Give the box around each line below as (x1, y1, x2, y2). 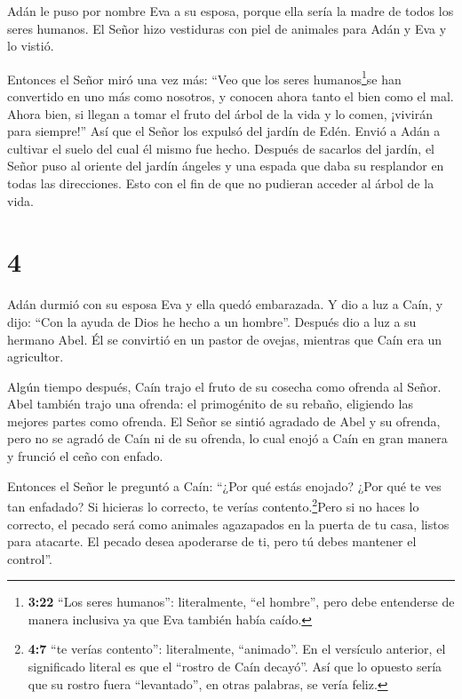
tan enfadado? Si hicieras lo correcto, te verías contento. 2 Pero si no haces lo (7, 495, 419, 515)
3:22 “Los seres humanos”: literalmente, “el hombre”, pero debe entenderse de (28, 592, 455, 611)
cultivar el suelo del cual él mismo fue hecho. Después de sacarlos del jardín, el (7, 139, 434, 157)
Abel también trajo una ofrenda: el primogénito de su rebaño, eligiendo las (7, 394, 413, 413)
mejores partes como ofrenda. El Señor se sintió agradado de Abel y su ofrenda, (7, 411, 441, 430)
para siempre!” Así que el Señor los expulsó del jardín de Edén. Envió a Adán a (7, 122, 441, 140)
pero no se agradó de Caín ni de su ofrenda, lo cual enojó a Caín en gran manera (7, 429, 448, 448)
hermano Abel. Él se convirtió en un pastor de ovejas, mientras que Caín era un (7, 330, 442, 348)
